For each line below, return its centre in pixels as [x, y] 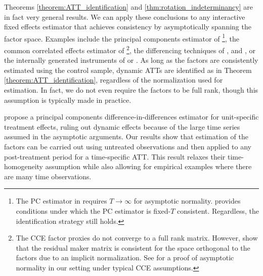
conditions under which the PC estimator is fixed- [93, 211]
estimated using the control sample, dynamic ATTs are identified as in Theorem [128, 70]
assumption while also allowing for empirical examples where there [148, 166]
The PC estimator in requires [61, 201]
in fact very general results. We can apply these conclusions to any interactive [125, 16]
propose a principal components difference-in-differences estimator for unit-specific [131, 117]
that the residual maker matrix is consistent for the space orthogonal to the [133, 247]
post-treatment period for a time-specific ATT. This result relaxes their [115, 156]
